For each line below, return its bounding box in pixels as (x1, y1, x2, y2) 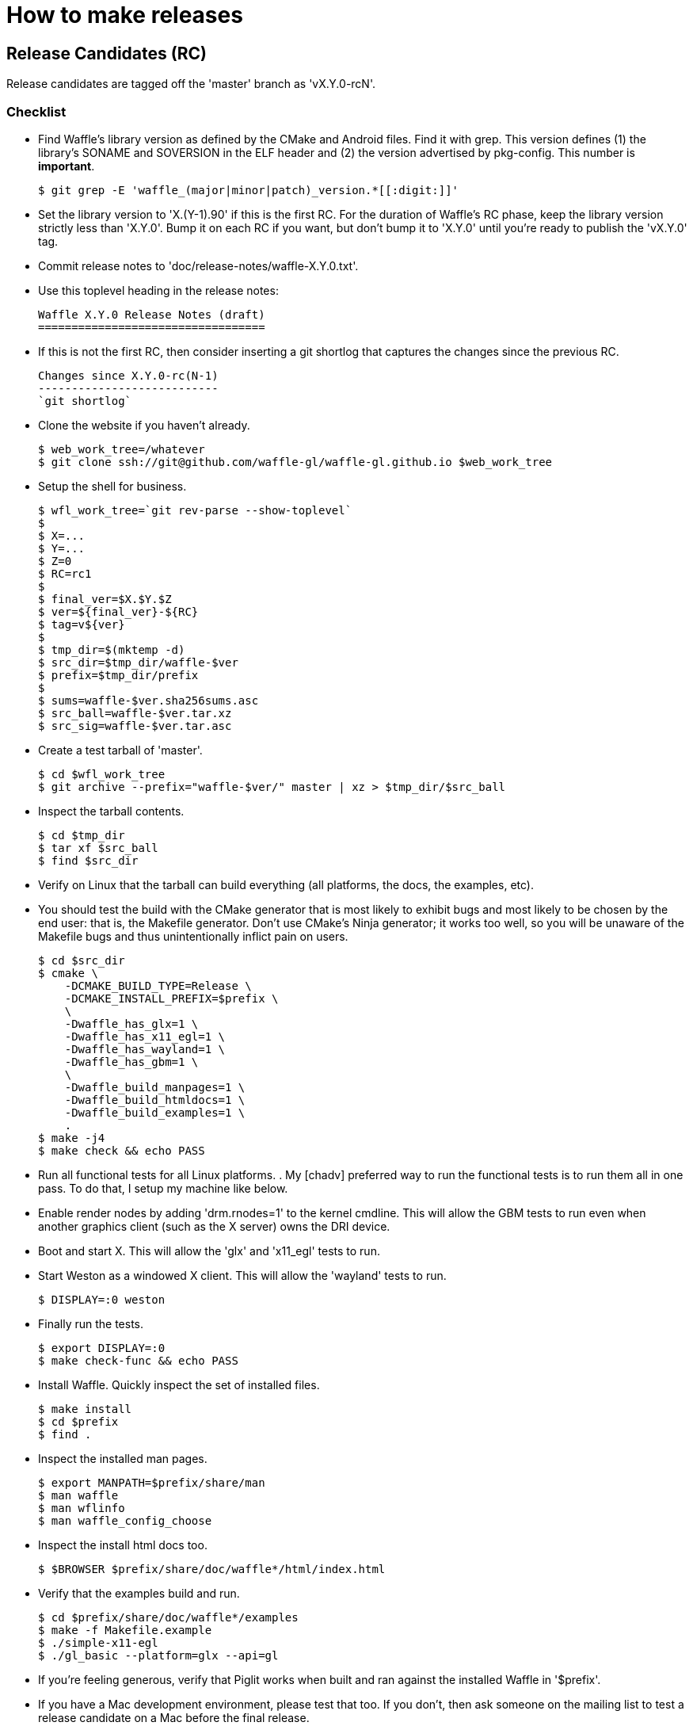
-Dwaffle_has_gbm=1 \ (64, 1055, 199, 1068)
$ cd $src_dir (38, 953, 125, 967)
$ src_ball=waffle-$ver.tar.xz (38, 706, 232, 720)
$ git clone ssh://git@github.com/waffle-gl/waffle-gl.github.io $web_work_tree (38, 455, 553, 468)
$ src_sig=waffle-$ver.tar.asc (38, 719, 232, 732)
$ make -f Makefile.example (38, 1623, 212, 1636)
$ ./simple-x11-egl (38, 1636, 158, 1649)
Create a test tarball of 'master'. (38, 743, 203, 757)
